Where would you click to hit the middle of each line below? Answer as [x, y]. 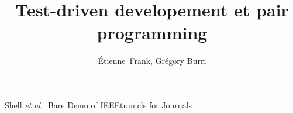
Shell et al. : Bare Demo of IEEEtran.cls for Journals [99, 105]
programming [152, 32]
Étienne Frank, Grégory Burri [152, 61]
